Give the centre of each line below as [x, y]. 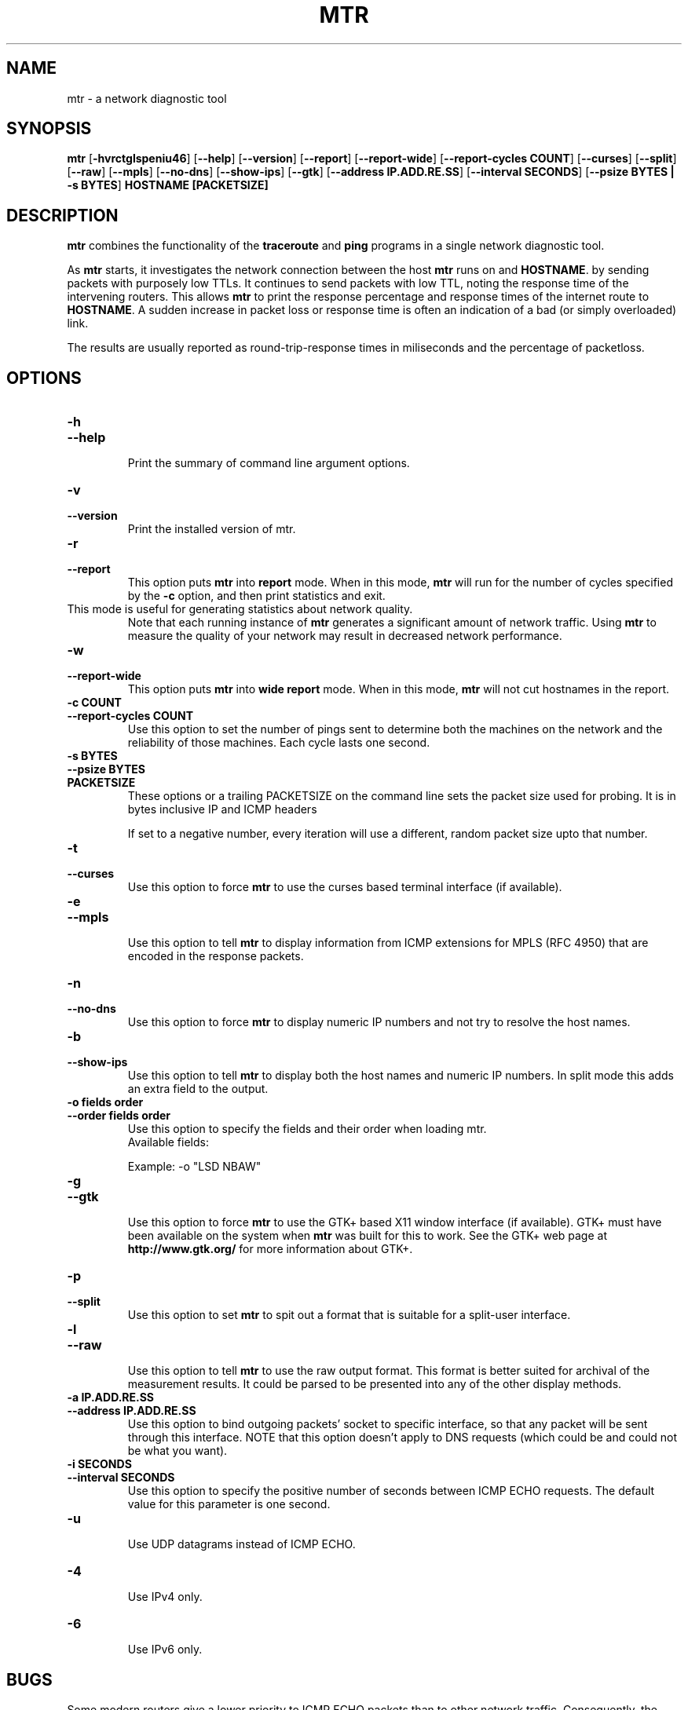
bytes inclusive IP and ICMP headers [222, 809]
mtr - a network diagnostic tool [147, 98]
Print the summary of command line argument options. [269, 463]
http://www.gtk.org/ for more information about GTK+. [270, 1249]
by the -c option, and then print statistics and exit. [256, 596]
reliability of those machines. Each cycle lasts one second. [279, 743]
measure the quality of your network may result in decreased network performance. [345, 636]
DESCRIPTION [62, 215]
